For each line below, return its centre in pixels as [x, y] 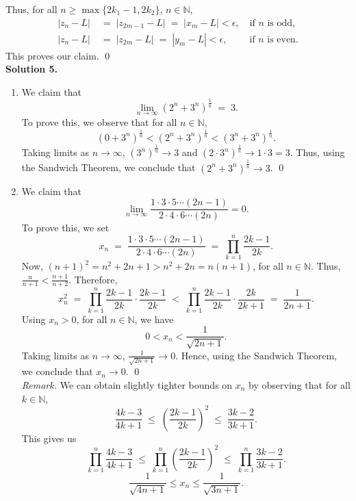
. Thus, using [317, 152]
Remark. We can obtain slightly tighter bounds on [127, 384]
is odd [280, 23]
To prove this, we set [65, 228]
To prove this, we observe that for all [99, 122]
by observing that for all [300, 384]
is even [281, 39]
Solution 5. [32, 69]
